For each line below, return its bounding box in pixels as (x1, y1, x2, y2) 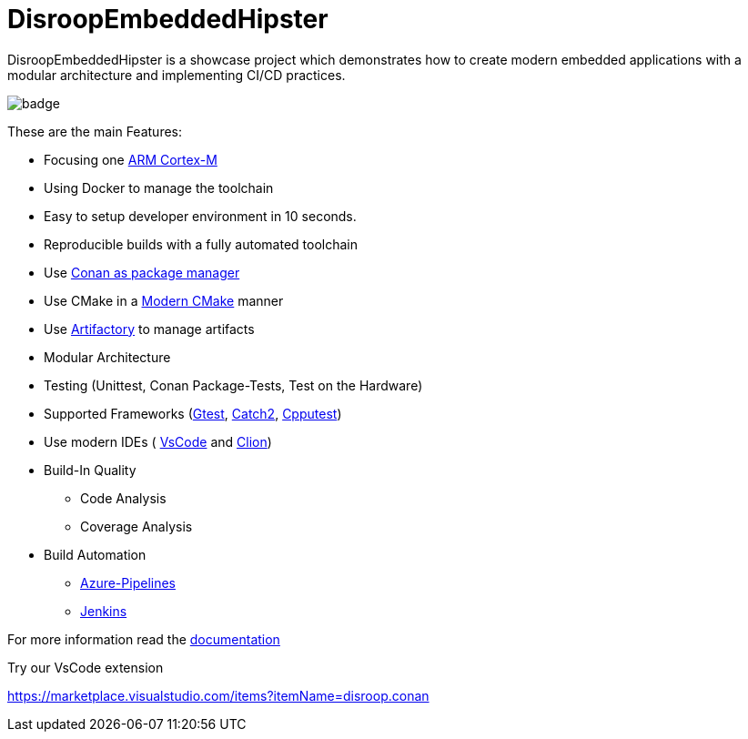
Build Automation (44, 546, 147, 562)
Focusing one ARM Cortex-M (44, 151, 217, 167)
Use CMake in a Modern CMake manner (44, 292, 284, 309)
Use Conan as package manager (44, 264, 240, 280)
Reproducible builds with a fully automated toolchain (44, 236, 359, 252)
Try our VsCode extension (7, 659, 164, 675)
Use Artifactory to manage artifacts (44, 320, 255, 337)
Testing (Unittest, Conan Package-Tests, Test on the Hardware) (44, 377, 423, 393)
